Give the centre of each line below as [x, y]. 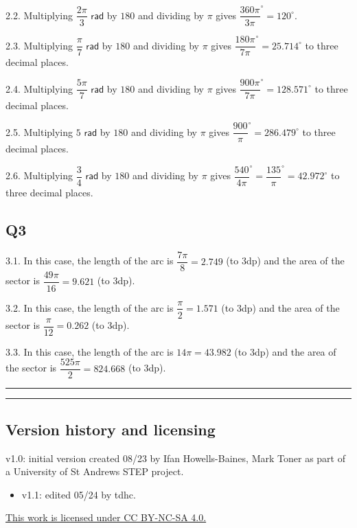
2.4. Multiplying [39, 88]
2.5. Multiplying [39, 131]
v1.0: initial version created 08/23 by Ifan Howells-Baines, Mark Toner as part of [175, 458]
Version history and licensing [111, 429]
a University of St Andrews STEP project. [95, 471]
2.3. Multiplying [39, 45]
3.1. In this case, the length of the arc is [90, 261]
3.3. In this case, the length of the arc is [90, 351]
